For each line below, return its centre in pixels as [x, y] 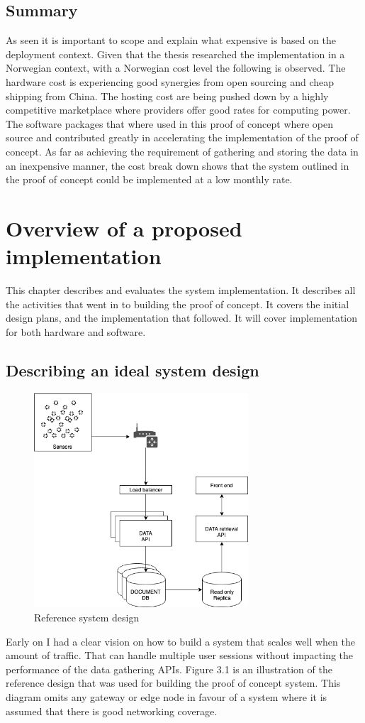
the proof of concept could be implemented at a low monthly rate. [149, 179]
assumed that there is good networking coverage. [112, 711]
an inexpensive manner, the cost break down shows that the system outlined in [178, 165]
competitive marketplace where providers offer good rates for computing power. [178, 110]
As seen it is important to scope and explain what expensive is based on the [171, 40]
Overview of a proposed [124, 228]
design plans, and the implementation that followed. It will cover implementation [182, 318]
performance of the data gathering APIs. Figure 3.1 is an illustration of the [169, 669]
